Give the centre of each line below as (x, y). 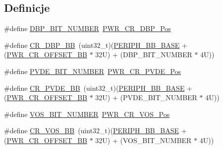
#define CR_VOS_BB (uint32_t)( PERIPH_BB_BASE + (95, 130)
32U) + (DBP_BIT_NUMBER (144, 55)
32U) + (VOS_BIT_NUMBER (143, 140)
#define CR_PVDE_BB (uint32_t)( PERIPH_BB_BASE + (98, 88)
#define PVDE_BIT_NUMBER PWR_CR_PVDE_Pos (93, 71)
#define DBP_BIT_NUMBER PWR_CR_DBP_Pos (87, 28)
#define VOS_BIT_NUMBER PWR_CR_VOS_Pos (87, 114)
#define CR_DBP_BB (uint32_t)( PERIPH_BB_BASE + (96, 45)
